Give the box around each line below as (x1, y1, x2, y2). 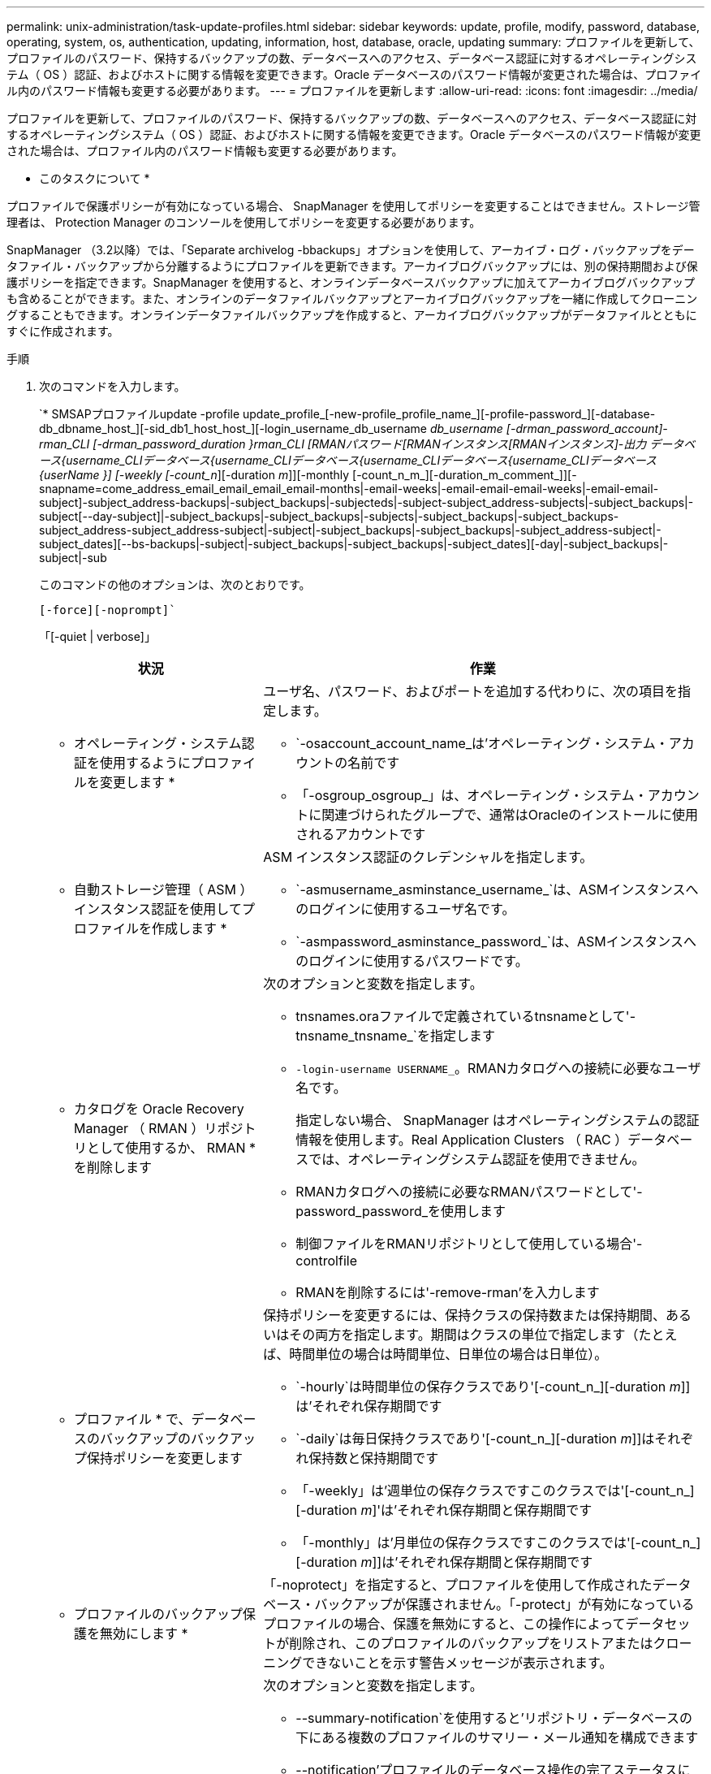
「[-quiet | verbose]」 (39, 630, 156, 643)
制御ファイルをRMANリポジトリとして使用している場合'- (295, 1235, 643, 1252)
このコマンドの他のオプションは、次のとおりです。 (39, 578, 311, 591)
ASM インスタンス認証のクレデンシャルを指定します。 (263, 849, 593, 865)
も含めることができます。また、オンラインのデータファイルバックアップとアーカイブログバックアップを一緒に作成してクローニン (6, 292, 698, 305)
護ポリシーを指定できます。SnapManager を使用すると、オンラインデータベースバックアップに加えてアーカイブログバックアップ (6, 275, 696, 289)
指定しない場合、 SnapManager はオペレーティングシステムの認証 (295, 1112, 700, 1128)
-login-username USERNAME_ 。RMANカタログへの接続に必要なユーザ (295, 1060, 701, 1076)
